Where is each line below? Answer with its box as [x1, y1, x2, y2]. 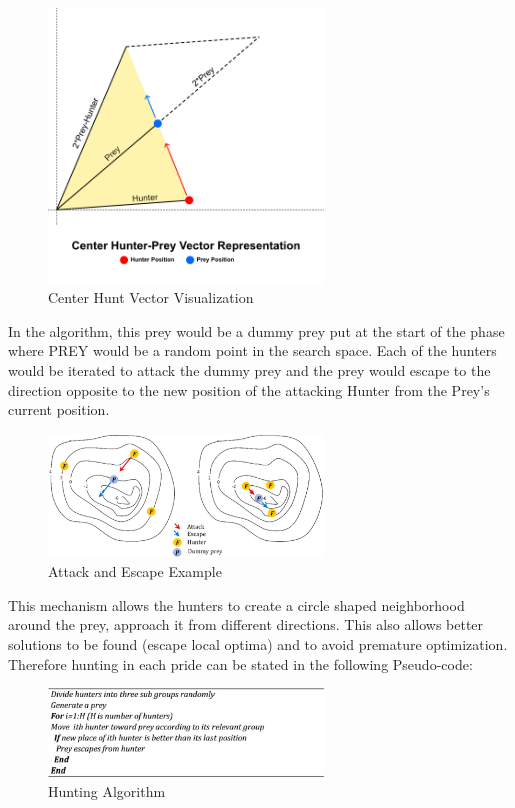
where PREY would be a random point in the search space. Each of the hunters [8, 340, 497, 361]
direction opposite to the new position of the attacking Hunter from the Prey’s [8, 379, 490, 400]
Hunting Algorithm [48, 780, 166, 801]
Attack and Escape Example [48, 561, 222, 582]
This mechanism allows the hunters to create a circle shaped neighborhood [8, 594, 465, 615]
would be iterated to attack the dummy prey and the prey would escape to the [8, 359, 491, 380]
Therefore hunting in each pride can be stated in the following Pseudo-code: [8, 653, 473, 674]
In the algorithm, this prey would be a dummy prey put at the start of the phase [8, 320, 505, 341]
